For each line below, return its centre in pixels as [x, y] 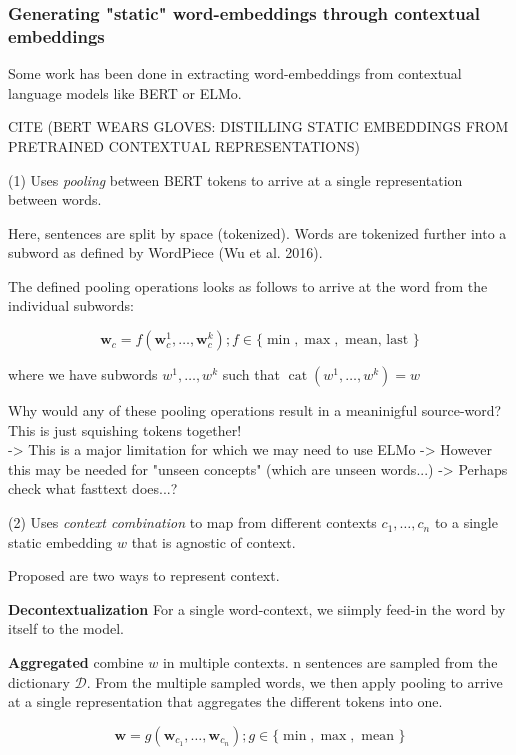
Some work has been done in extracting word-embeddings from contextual [235, 73]
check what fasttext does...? [93, 488]
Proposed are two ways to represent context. [144, 575]
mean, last [377, 340]
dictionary [39, 681]
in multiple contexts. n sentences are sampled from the [330, 662]
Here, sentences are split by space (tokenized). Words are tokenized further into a [257, 232]
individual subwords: [71, 305]
